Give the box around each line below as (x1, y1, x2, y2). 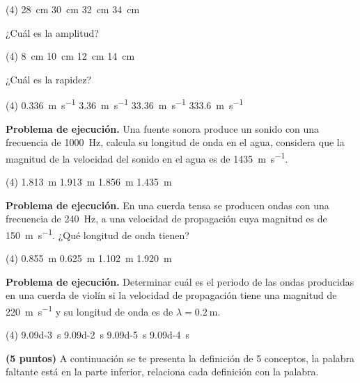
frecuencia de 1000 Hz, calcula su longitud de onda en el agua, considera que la (6, 135, 345, 149)
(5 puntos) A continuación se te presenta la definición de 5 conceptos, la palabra (6, 350, 355, 365)
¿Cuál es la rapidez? (6, 72, 91, 86)
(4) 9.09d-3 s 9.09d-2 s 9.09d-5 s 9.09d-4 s (6, 327, 189, 342)
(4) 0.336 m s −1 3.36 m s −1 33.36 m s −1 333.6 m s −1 (6, 96, 244, 113)
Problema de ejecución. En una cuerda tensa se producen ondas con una (6, 197, 329, 212)
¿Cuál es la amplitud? (6, 25, 99, 40)
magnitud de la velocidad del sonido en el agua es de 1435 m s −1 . (6, 149, 288, 165)
